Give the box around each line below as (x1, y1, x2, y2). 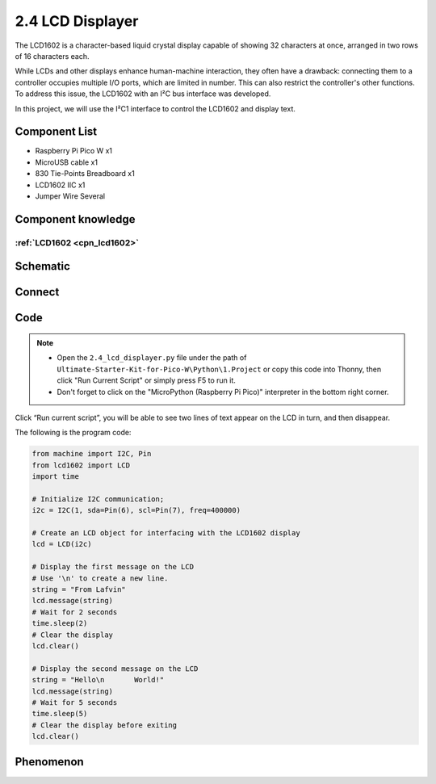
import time (31, 472, 80, 481)
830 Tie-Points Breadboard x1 (35, 169, 135, 178)
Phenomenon (15, 755, 84, 769)
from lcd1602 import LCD (31, 460, 131, 470)
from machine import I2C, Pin (31, 449, 152, 459)
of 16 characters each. (15, 51, 90, 61)
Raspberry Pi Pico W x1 (35, 146, 113, 156)
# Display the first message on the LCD (31, 562, 194, 572)
